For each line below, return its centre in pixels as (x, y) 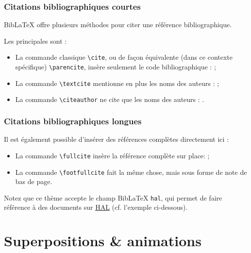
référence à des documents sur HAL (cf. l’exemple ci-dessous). (96, 207)
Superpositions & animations (103, 241)
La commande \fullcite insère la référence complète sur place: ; (112, 155)
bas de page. (34, 181)
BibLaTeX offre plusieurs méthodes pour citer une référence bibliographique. (118, 25)
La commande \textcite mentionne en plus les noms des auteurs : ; (117, 83)
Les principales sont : (35, 41)
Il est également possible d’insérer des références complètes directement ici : (117, 139)
